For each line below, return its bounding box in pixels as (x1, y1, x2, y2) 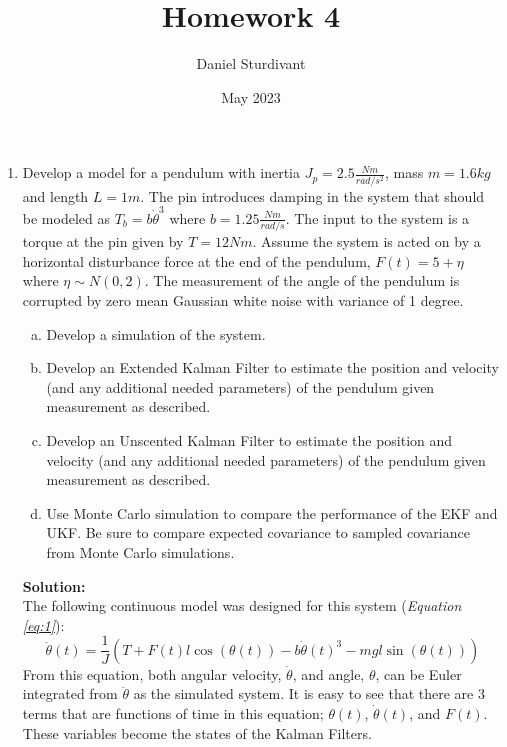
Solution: (22, 575, 86, 596)
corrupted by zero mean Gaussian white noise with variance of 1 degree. (22, 290, 464, 311)
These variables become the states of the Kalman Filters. (22, 722, 372, 743)
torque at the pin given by (22, 231, 184, 252)
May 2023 (221, 86, 281, 107)
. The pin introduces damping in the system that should (140, 185, 485, 206)
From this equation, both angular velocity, (22, 663, 282, 684)
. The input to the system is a (285, 207, 470, 228)
